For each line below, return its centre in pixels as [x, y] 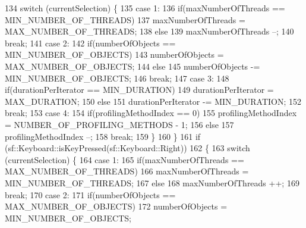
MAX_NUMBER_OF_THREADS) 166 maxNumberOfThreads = [127, 171]
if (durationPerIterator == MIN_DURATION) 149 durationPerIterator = [139, 90]
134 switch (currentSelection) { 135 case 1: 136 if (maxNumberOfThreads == [145, 8]
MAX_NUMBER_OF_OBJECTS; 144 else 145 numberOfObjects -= [133, 66]
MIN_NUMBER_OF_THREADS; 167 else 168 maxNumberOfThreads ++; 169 [152, 182]
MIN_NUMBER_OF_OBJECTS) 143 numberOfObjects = [114, 54]
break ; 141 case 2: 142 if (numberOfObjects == [90, 43]
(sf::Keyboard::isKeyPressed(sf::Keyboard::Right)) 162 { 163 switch [127, 148]
